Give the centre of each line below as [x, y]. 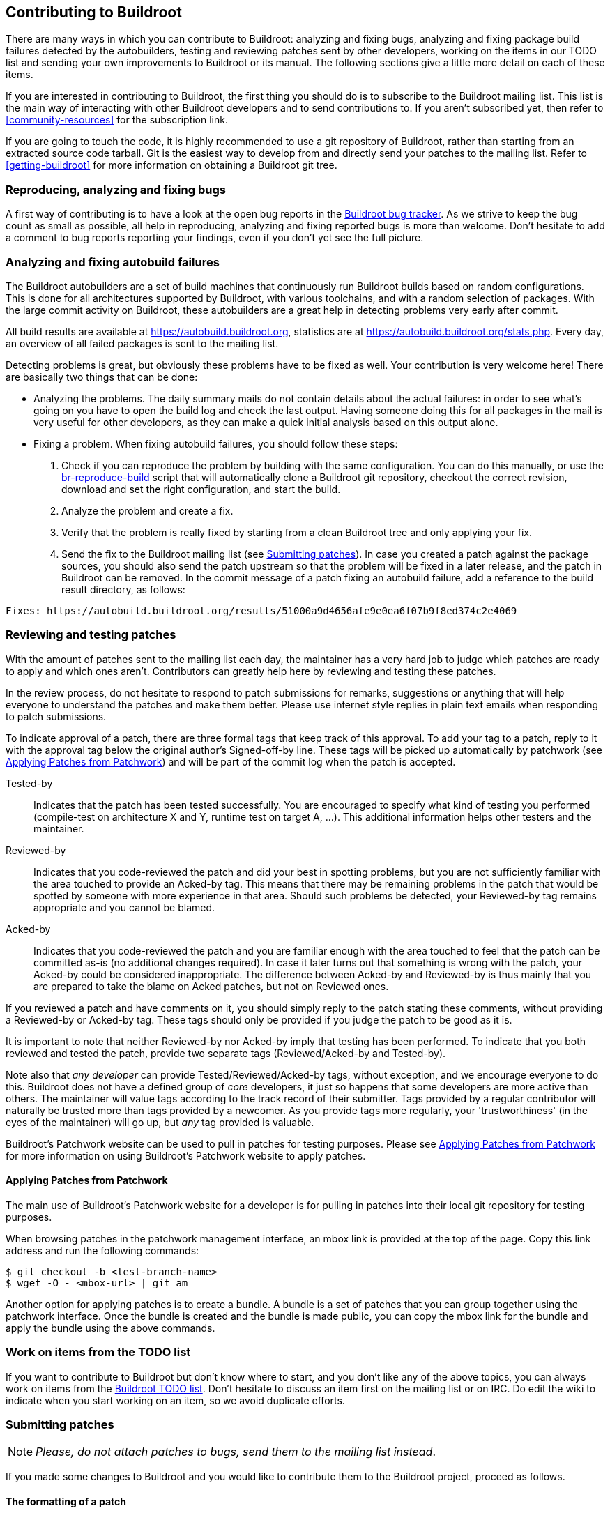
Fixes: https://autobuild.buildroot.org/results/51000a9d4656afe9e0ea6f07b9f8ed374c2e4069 [261, 610]
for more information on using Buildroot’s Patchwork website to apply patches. [186, 1155]
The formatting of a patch [66, 1501]
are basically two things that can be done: [102, 377]
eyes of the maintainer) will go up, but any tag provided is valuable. [160, 1122]
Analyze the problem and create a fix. [147, 510]
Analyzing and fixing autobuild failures [113, 262]
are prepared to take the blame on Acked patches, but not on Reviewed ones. [211, 986]
